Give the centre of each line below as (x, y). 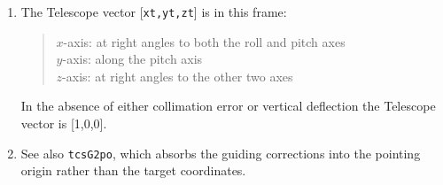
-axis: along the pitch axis (132, 59)
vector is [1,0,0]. (64, 123)
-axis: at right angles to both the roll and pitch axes (204, 41)
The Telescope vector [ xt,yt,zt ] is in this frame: (154, 12)
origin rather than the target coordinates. (133, 170)
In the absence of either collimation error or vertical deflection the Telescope (228, 106)
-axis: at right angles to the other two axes (178, 76)
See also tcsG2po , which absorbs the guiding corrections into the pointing (221, 153)
